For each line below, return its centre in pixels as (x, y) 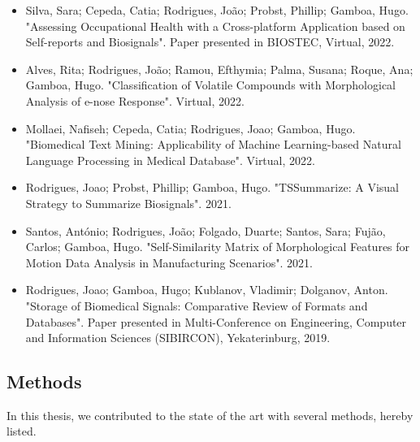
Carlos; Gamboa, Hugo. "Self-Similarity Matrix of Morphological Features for (218, 247)
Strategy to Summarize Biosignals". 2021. (128, 203)
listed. (22, 431)
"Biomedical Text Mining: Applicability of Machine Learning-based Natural (213, 144)
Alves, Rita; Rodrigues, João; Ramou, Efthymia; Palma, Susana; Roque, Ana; (219, 69)
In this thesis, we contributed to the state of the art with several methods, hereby (210, 415)
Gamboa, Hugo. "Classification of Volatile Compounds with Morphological (211, 85)
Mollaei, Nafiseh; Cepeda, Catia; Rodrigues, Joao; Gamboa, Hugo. (191, 128)
